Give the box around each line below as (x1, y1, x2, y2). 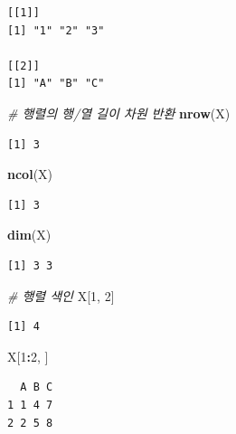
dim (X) (7, 225, 52, 244)
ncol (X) (7, 165, 53, 184)
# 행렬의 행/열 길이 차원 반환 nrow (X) (7, 103, 231, 122)
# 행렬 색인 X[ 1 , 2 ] (7, 286, 115, 305)
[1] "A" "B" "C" (7, 77, 105, 90)
